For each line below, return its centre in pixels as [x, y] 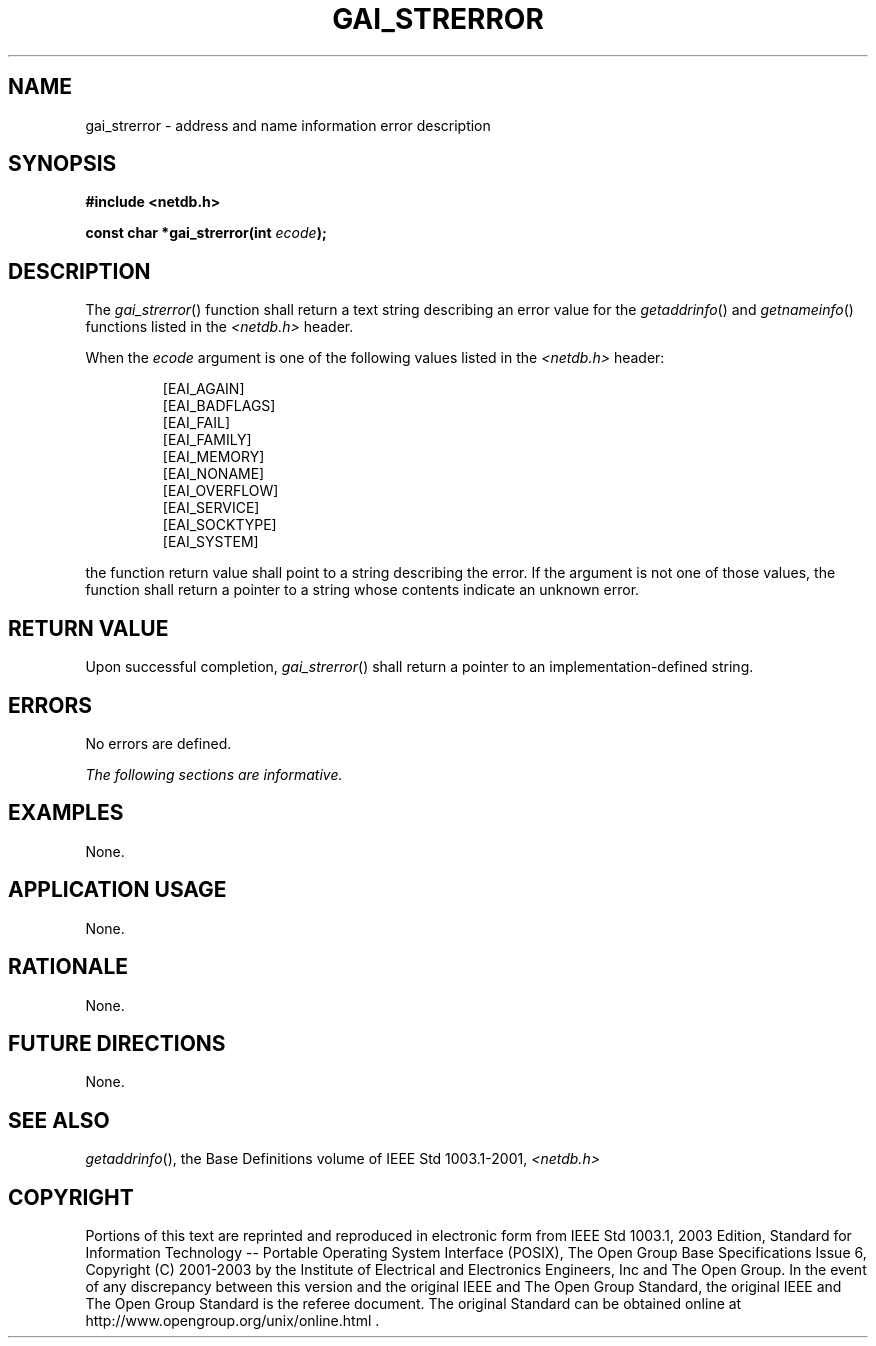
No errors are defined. [158, 743]
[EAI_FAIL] [196, 423]
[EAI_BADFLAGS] [219, 406]
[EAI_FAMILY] [207, 440]
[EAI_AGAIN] [203, 389]
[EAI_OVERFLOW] [220, 491]
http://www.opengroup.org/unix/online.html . [232, 1321]
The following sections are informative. [214, 774]
